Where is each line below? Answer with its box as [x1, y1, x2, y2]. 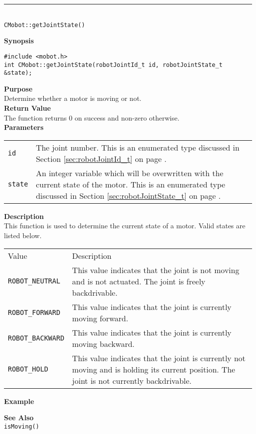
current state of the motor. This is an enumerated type [35, 178, 225, 190]
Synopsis [4, 35, 34, 46]
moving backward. [72, 338, 135, 349]
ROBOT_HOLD [8, 365, 48, 373]
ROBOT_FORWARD [8, 308, 61, 316]
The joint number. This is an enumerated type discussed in [35, 141, 240, 153]
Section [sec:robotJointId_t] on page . [35, 153, 167, 164]
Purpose [4, 83, 32, 93]
